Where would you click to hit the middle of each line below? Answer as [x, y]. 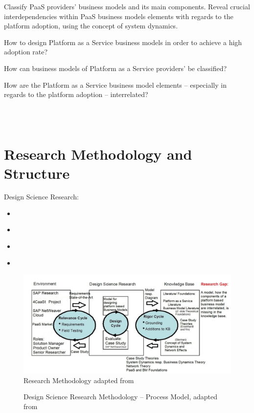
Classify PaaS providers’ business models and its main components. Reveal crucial [127, 6]
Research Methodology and [98, 154]
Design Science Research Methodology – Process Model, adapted [121, 397]
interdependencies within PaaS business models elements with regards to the [119, 16]
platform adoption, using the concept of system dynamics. [91, 26]
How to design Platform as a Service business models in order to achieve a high [123, 42]
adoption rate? [26, 52]
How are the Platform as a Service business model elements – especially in [115, 85]
